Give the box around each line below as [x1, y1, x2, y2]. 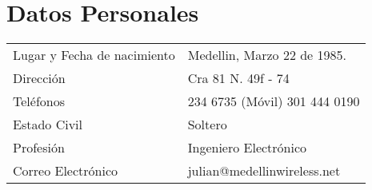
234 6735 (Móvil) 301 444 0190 [187, 92, 360, 111]
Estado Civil [13, 115, 82, 134]
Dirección [13, 69, 66, 88]
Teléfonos [13, 92, 65, 111]
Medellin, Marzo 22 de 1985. [187, 46, 346, 65]
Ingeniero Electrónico [187, 138, 307, 157]
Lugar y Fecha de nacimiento [13, 46, 175, 65]
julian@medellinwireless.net [187, 161, 341, 180]
